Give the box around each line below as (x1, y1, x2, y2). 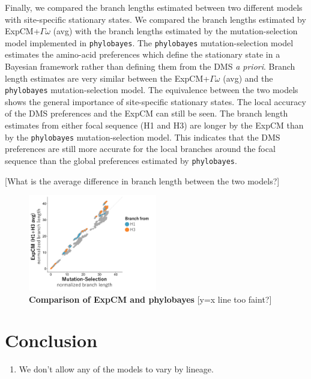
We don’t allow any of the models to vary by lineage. (19, 363, 214, 375)
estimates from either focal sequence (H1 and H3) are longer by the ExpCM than (5, 119, 304, 132)
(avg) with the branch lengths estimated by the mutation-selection (53, 25, 298, 37)
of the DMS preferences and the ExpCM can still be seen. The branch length (5, 107, 288, 120)
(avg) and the (223, 71, 273, 84)
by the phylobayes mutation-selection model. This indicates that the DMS (5, 130, 280, 143)
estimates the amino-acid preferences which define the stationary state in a (5, 48, 280, 61)
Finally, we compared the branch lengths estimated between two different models (5, 1, 303, 13)
